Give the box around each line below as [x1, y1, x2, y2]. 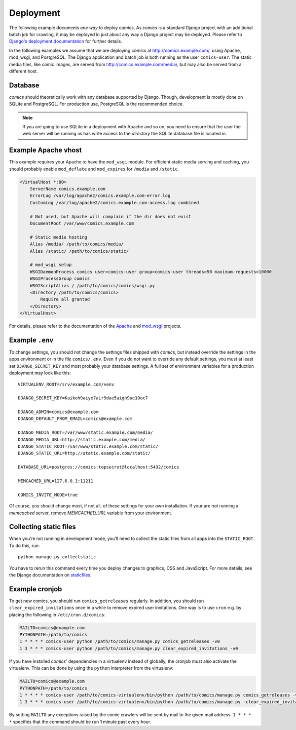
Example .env [9, 336, 54, 344]
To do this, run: [9, 542, 40, 548]
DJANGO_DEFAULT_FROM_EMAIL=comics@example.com [18, 416, 133, 422]
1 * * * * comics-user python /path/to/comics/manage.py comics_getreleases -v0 [19, 639, 220, 644]
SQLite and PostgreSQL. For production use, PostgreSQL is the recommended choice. [9, 101, 184, 107]
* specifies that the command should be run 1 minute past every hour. [9, 719, 151, 725]
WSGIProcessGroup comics [30, 276, 90, 281]
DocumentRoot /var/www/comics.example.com [30, 220, 134, 226]
